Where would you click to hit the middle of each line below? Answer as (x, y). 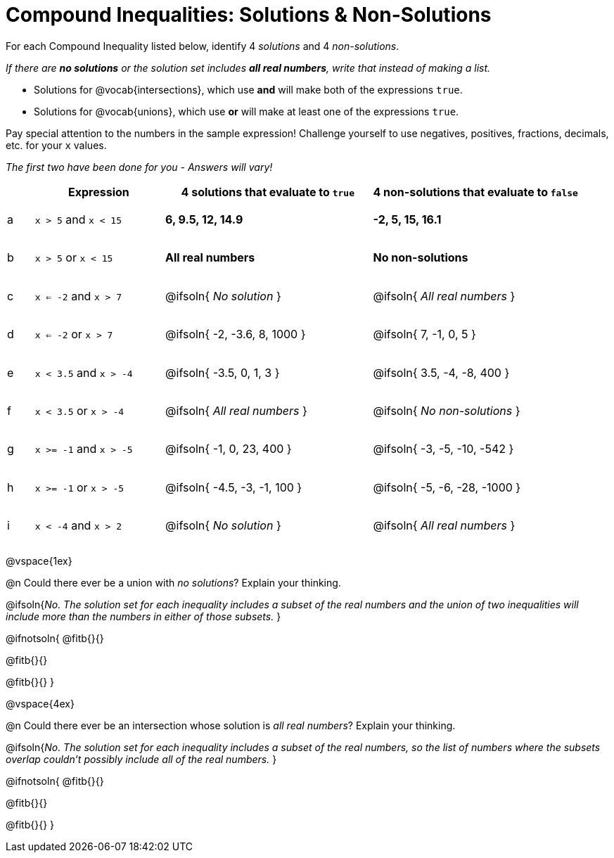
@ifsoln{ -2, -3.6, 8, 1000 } (236, 334)
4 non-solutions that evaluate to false (475, 192)
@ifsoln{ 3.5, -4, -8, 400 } (441, 372)
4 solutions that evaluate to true (268, 192)
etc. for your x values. (56, 145)
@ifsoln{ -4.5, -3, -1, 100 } (234, 487)
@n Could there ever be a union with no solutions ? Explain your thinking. (173, 583)
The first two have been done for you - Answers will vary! (139, 167)
